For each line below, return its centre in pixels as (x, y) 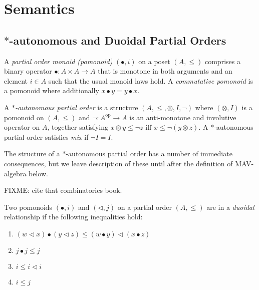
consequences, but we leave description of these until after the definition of (118, 163)
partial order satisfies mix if (46, 136)
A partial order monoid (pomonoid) (58, 61)
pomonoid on (24, 117)
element (16, 80)
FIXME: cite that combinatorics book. (63, 190)
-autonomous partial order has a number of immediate (149, 154)
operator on (22, 127)
